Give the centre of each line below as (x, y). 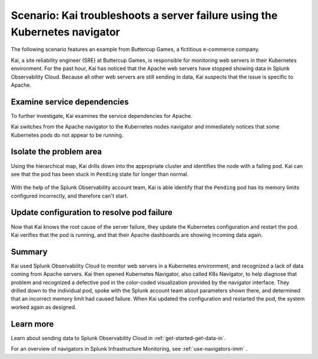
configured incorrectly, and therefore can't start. (69, 196)
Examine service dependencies (70, 102)
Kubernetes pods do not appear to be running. (67, 135)
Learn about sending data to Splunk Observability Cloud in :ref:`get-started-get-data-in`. (118, 338)
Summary (29, 251)
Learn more (32, 324)
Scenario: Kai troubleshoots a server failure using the (144, 15)
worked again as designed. (44, 307)
